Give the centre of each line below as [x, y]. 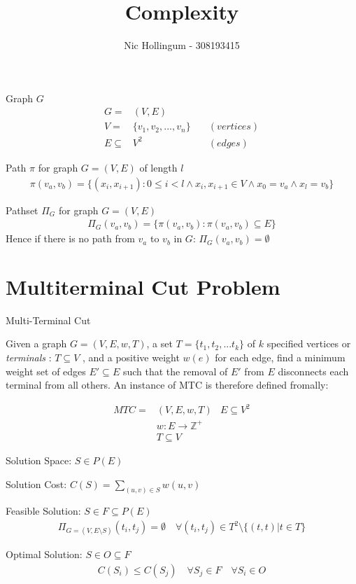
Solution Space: [39, 460]
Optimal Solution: [44, 554]
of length [158, 167]
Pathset [22, 210]
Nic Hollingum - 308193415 [182, 45]
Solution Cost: [36, 484]
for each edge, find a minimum [280, 357]
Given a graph [36, 343]
